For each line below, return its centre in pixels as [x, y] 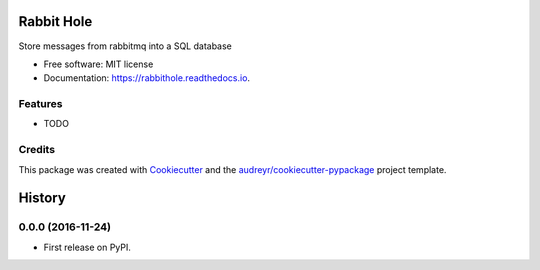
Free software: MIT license [98, 64]
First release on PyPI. [87, 247]
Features [40, 104]
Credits [36, 150]
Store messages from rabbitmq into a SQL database [125, 46]
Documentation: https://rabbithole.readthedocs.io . [146, 78]
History [42, 198]
